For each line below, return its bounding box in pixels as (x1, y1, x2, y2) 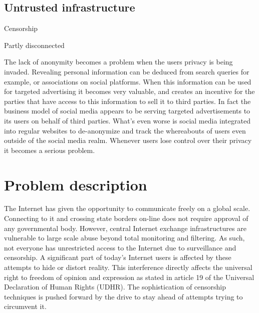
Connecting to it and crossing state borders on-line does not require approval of (4, 213, 248, 223)
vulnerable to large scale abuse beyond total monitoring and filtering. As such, (4, 232, 245, 243)
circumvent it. (4, 301, 47, 311)
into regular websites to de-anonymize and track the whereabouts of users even (4, 125, 246, 135)
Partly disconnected (4, 39, 65, 50)
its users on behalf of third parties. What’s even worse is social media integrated (4, 115, 250, 125)
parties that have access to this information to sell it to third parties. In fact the (4, 95, 251, 106)
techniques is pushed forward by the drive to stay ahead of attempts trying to (4, 291, 243, 301)
